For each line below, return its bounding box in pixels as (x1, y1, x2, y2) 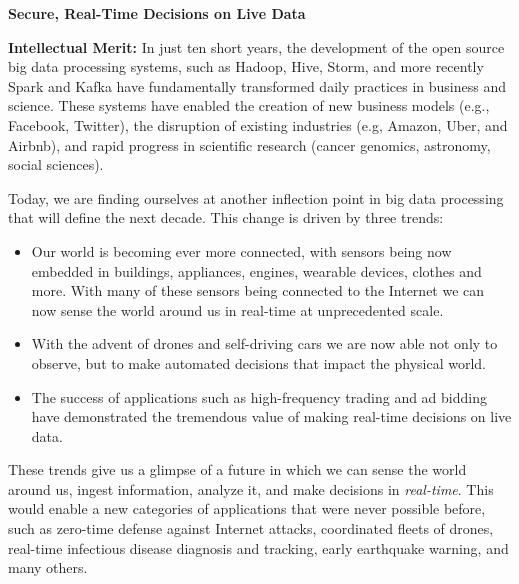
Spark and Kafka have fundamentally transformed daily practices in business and (8, 75, 506, 96)
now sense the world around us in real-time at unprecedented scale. (31, 299, 444, 320)
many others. (8, 557, 88, 578)
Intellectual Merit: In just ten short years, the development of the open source (8, 36, 505, 57)
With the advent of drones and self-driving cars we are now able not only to (31, 333, 498, 354)
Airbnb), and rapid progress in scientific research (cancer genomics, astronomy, (8, 134, 491, 155)
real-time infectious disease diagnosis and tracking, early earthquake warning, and (8, 537, 509, 558)
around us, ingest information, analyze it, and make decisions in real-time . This (8, 478, 494, 499)
